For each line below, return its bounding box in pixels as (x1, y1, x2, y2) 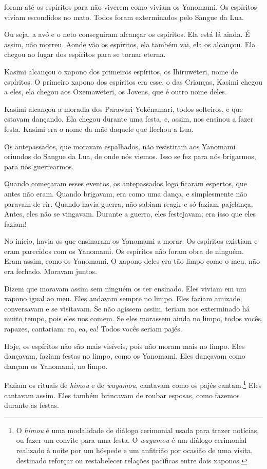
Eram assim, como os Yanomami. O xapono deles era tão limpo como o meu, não (4, 256, 260, 266)
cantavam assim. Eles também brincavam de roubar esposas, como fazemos (4, 389, 240, 400)
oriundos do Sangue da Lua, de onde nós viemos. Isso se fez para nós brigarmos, (4, 151, 256, 162)
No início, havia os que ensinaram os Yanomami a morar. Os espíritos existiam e (4, 236, 258, 246)
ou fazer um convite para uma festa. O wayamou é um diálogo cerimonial (16, 435, 247, 445)
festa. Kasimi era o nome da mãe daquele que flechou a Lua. (4, 123, 194, 134)
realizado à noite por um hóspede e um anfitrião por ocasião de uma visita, (16, 445, 253, 456)
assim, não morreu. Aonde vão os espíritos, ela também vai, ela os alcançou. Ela (4, 38, 256, 49)
